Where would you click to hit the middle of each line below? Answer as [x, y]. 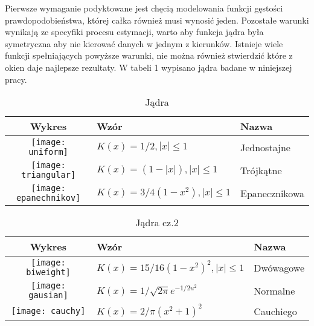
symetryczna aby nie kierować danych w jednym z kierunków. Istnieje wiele [144, 43]
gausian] [48, 295]
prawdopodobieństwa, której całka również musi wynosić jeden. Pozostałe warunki [157, 20]
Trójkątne [261, 170]
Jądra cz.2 [157, 223]
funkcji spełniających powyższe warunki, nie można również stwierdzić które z [149, 55]
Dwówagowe [279, 267]
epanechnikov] [48, 198]
